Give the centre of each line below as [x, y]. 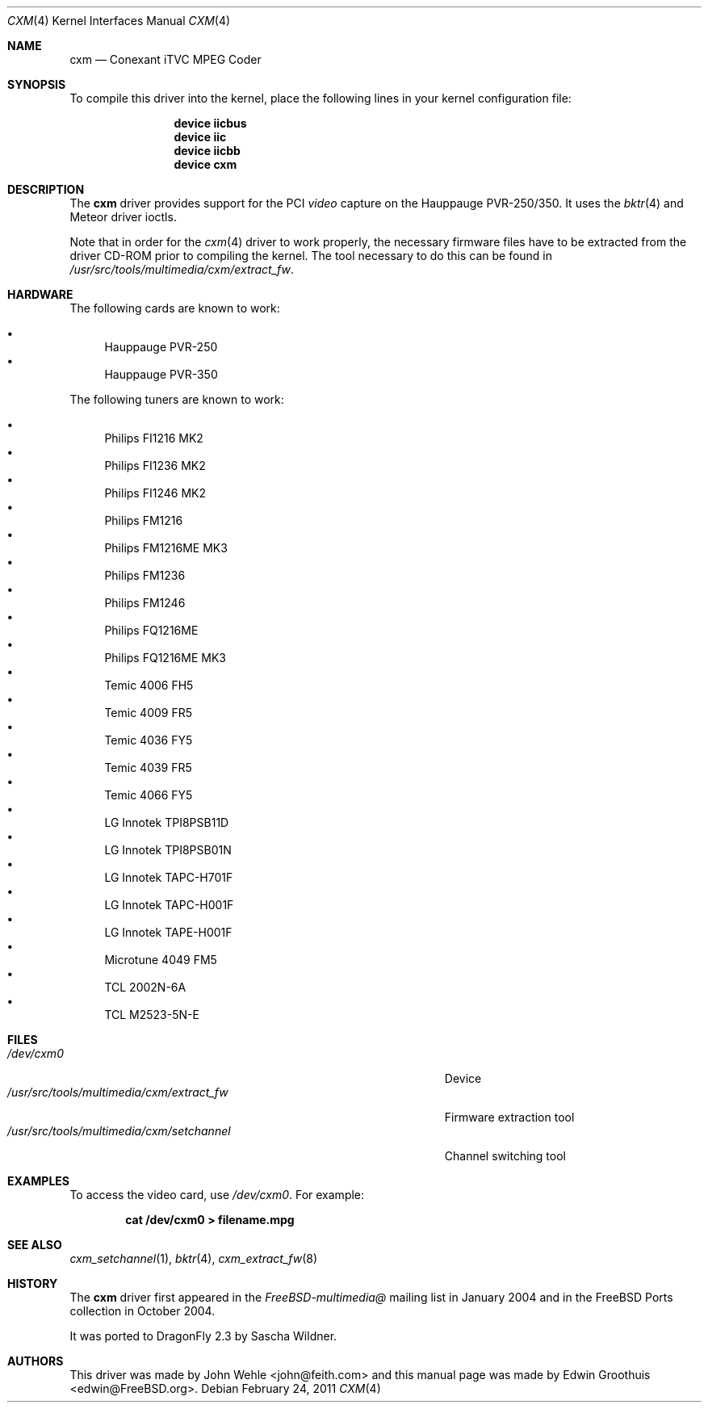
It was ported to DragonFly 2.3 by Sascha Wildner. [203, 1336]
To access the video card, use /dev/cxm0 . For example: [217, 1195]
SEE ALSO [35, 1245]
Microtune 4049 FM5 [161, 960]
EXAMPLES [38, 1181]
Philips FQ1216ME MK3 [165, 658]
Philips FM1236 [145, 575]
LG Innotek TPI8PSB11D [167, 822]
